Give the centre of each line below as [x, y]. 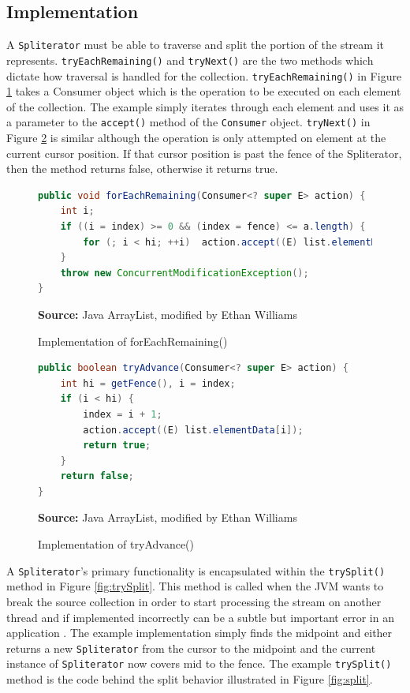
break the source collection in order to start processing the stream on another [194, 601]
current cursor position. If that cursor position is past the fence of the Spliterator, [204, 153]
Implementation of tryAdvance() [116, 544]
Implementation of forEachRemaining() [133, 341]
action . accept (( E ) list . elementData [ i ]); [193, 430]
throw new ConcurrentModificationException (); [184, 273]
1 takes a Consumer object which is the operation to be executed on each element [204, 91]
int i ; [77, 211]
